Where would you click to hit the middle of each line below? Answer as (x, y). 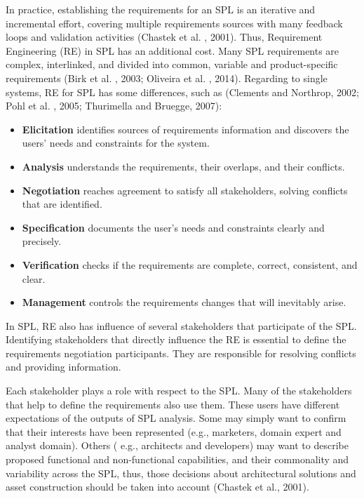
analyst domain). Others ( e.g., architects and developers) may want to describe (177, 445)
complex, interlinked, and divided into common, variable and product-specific (172, 64)
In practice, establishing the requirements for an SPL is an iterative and (161, 9)
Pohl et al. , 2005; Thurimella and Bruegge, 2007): (114, 106)
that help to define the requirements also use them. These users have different (173, 404)
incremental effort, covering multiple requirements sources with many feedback (174, 23)
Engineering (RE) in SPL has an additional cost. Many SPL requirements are (173, 50)
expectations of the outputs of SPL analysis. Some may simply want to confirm (176, 418)
